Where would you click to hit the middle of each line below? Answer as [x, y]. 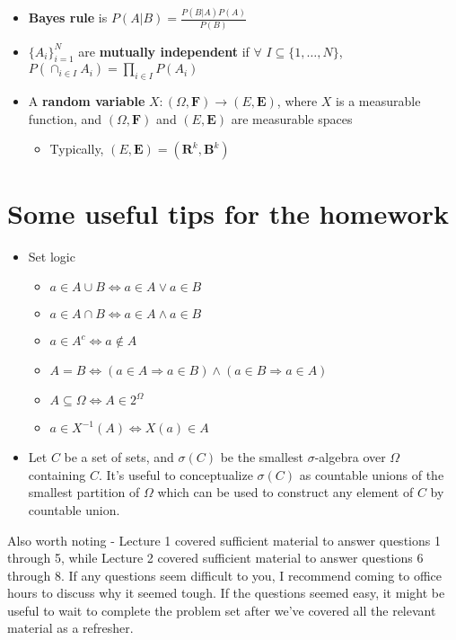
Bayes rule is [68, 18]
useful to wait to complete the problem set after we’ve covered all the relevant [222, 610]
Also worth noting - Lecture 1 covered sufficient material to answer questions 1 [224, 540]
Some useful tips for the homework [228, 213]
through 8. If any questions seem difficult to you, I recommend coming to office [225, 575]
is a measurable [378, 101]
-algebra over [350, 457]
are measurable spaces [292, 118]
